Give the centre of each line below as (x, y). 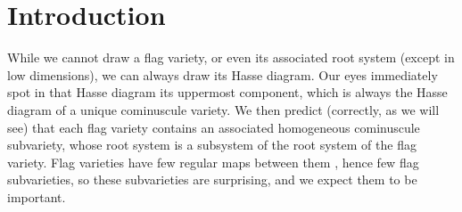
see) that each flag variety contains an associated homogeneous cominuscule (214, 127)
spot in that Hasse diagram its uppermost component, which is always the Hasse (227, 92)
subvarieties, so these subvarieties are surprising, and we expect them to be (212, 179)
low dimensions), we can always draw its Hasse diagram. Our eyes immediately (223, 74)
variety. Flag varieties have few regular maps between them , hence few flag (213, 162)
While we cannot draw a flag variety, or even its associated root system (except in (231, 57)
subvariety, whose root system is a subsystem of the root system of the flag (212, 145)
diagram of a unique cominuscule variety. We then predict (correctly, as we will (223, 109)
